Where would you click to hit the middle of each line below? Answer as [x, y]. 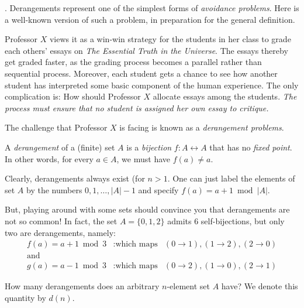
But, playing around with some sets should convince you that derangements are [147, 209]
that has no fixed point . [251, 147]
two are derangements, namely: [60, 232]
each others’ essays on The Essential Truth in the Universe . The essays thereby [146, 50]
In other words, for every [49, 158]
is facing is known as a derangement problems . [202, 127]
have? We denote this [260, 286]
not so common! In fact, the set [61, 220]
